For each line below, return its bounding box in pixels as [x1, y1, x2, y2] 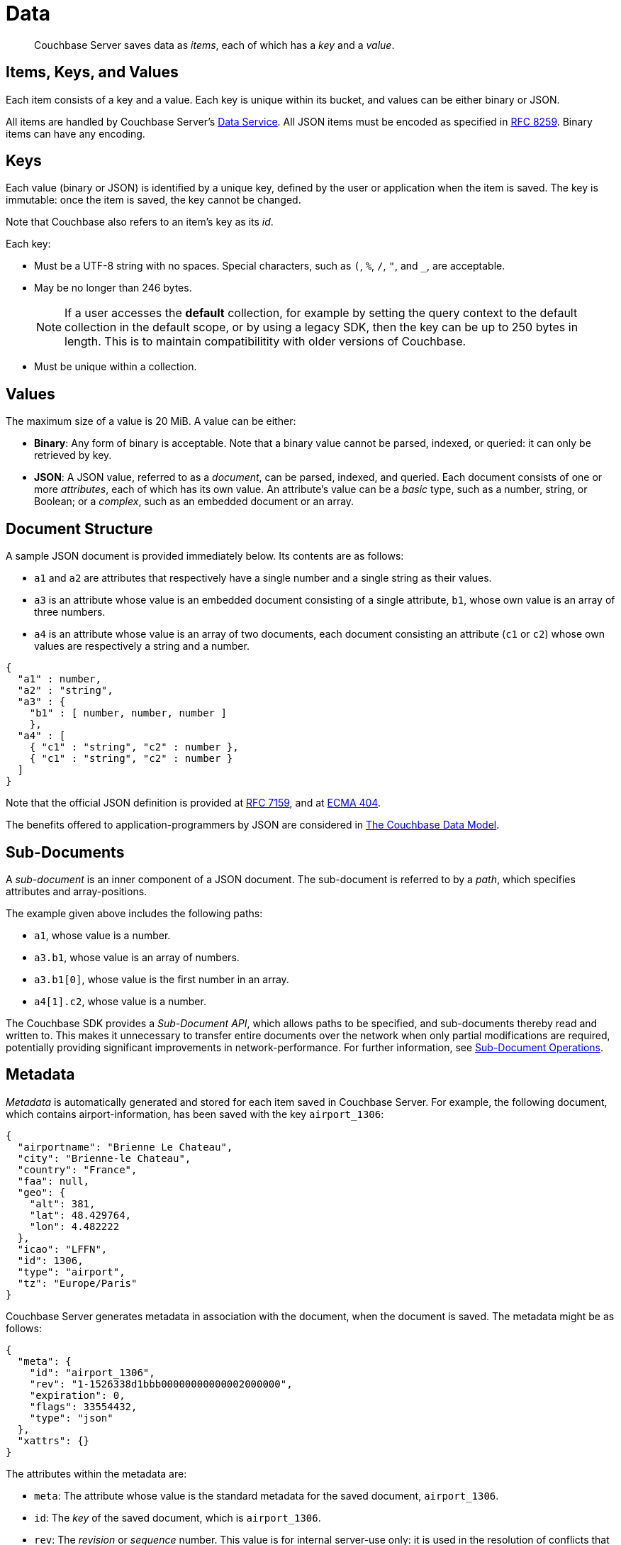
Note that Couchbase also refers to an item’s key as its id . [6, 216, 274, 228]
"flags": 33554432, [29, 1400, 138, 1412]
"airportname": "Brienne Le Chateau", [17, 1141, 233, 1153]
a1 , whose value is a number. [34, 929, 171, 941]
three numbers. [34, 606, 106, 619]
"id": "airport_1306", [29, 1366, 155, 1378]
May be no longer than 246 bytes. [34, 282, 192, 294]
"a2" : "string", [17, 685, 113, 697]
